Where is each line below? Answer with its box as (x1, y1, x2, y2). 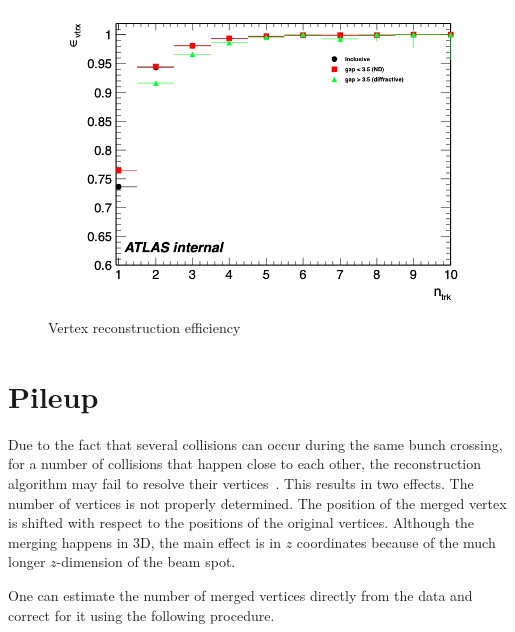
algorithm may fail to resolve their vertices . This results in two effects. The (8, 473, 474, 493)
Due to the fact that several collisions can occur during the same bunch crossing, (8, 433, 503, 454)
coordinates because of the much (296, 531, 496, 552)
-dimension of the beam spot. (56, 551, 236, 572)
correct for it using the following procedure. (8, 604, 275, 625)
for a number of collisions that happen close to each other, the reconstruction (8, 453, 482, 474)
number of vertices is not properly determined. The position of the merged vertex (8, 492, 507, 513)
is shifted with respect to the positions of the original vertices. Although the (8, 512, 475, 533)
